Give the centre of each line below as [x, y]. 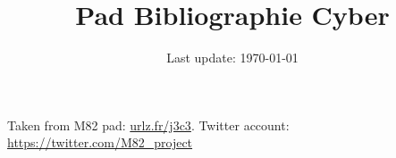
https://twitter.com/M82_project [100, 142]
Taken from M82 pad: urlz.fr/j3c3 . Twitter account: [148, 125]
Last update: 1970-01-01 [232, 58]
